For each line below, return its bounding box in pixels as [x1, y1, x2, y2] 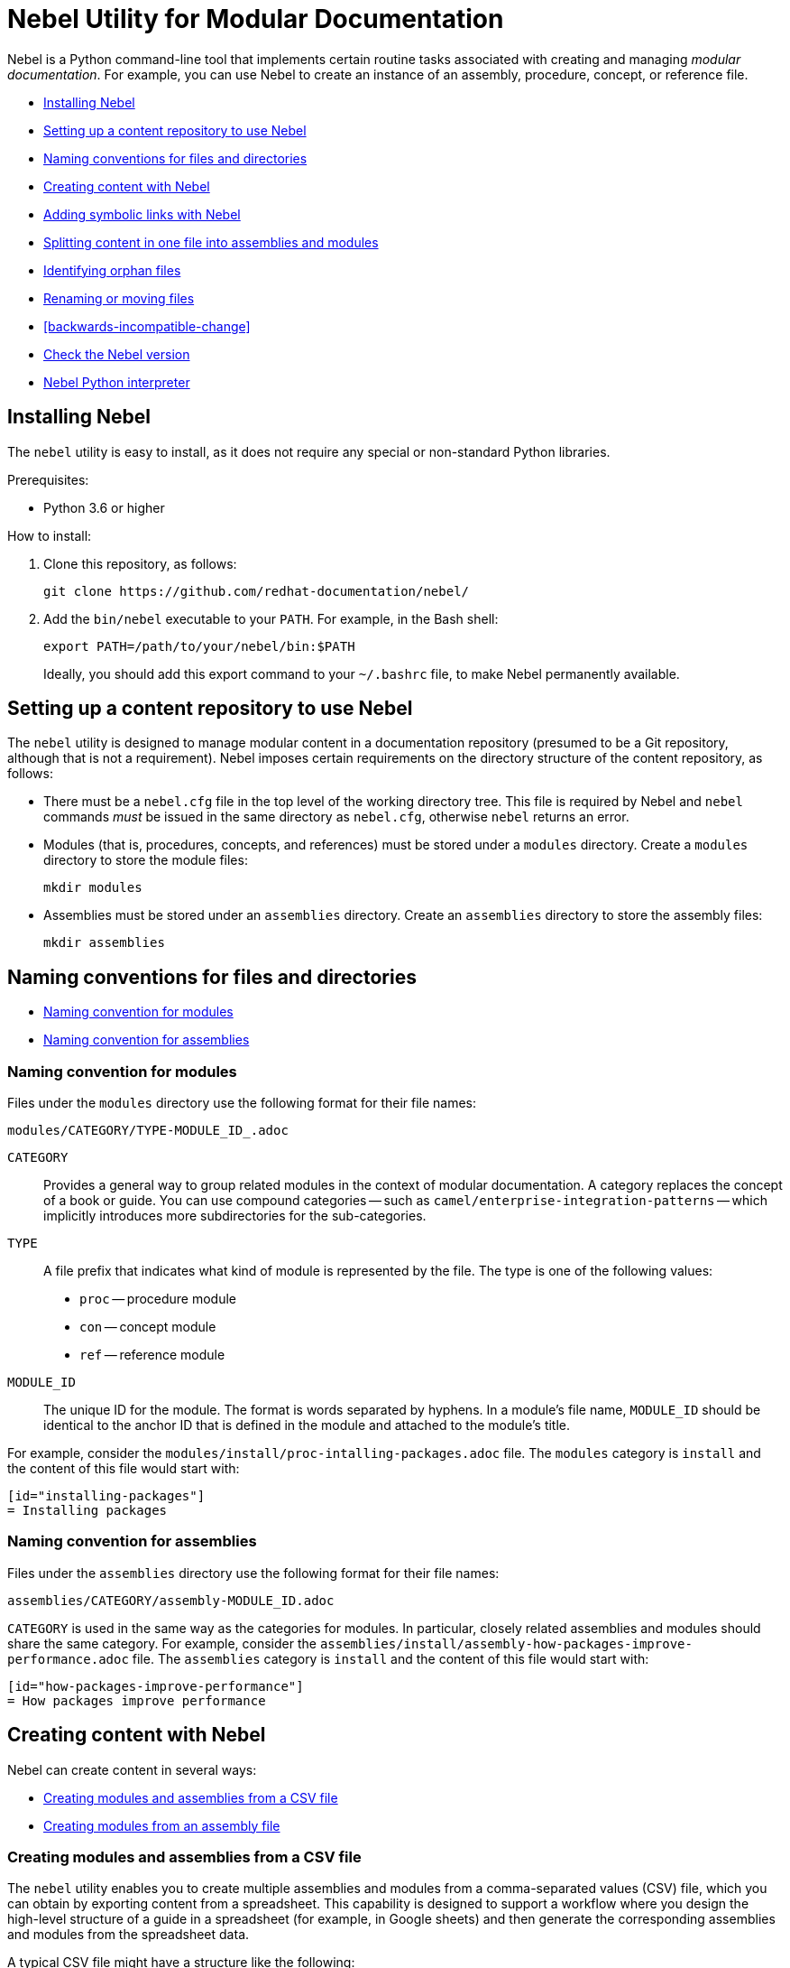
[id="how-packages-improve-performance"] [7, 1678, 304, 1694]
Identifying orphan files [43, 262, 181, 278]
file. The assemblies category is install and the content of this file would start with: [132, 1650, 649, 1666]
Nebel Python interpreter [43, 374, 190, 390]
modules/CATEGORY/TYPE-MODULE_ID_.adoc [7, 1123, 289, 1138]
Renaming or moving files [43, 290, 195, 306]
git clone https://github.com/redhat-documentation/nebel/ [43, 583, 470, 599]
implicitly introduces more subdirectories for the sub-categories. [43, 1208, 427, 1224]
